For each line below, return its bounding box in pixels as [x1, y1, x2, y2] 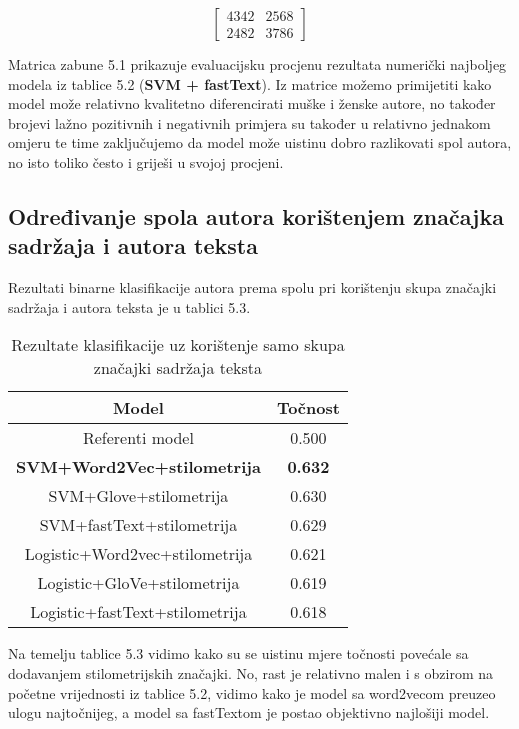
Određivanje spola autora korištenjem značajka [8, 200, 504, 231]
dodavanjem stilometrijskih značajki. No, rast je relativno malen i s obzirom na [8, 662, 494, 683]
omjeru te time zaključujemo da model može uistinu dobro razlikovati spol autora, [8, 132, 512, 153]
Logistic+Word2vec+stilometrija [24, 542, 253, 566]
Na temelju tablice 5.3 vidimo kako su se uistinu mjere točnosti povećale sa [8, 643, 469, 664]
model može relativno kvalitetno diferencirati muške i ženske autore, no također [8, 93, 496, 114]
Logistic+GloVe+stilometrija [37, 571, 240, 595]
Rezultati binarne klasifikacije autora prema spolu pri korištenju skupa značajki [8, 277, 497, 298]
